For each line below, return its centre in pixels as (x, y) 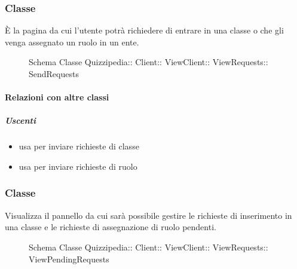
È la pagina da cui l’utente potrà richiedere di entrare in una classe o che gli (144, 30)
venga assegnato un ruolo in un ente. (72, 42)
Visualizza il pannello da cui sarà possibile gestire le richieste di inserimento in (148, 215)
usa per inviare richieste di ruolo (78, 166)
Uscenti (20, 120)
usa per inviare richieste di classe (79, 146)
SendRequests (54, 74)
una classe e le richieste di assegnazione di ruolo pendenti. (111, 227)
